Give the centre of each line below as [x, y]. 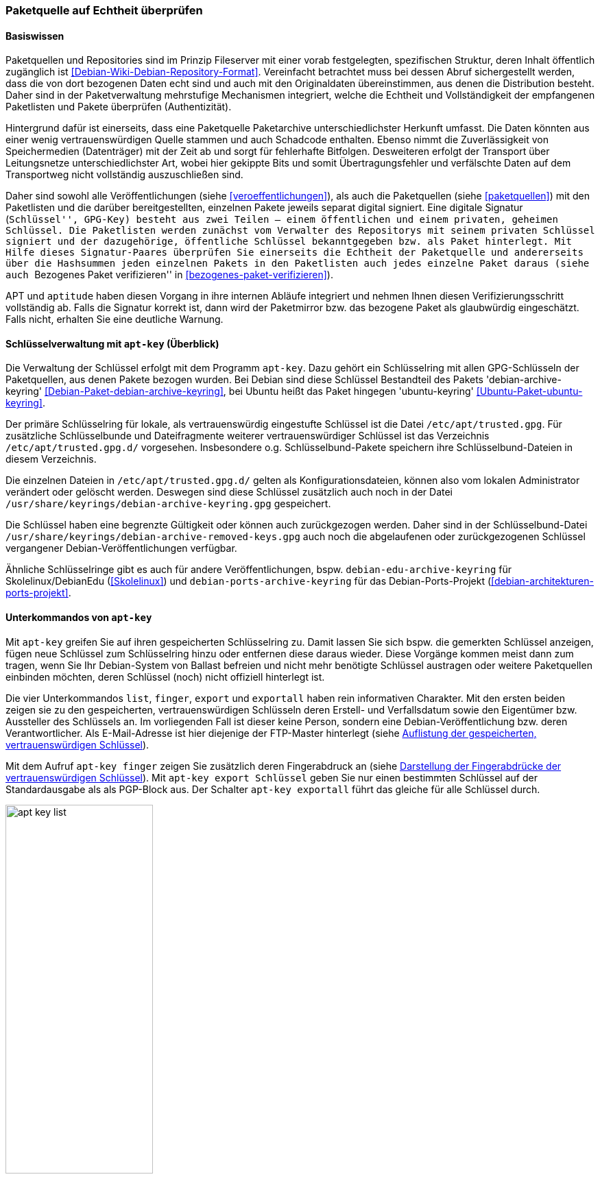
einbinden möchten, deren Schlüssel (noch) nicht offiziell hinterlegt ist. [165, 677]
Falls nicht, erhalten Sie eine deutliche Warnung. [115, 319]
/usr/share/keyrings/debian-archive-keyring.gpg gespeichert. [168, 504]
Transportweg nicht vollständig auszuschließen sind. [124, 175]
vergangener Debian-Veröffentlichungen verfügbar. [121, 548]
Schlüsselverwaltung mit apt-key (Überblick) [112, 343]
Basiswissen [35, 36]
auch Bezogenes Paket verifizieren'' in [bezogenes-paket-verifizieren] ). [169, 275]
